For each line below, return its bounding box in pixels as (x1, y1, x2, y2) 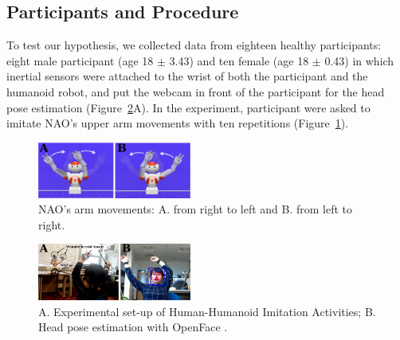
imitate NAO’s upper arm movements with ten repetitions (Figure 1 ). (6, 115, 349, 131)
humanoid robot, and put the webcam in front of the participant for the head (6, 83, 385, 100)
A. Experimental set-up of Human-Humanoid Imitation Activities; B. (38, 303, 376, 319)
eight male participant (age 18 (6, 52, 154, 68)
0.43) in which (324, 52, 394, 68)
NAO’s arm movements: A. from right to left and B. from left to (38, 201, 353, 217)
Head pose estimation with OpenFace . (38, 319, 228, 335)
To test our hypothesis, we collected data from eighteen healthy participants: (6, 37, 382, 53)
